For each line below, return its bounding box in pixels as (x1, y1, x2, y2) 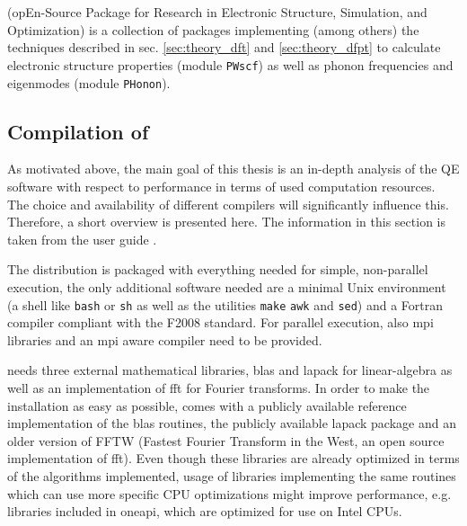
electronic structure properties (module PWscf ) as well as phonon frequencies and (7, 55, 454, 74)
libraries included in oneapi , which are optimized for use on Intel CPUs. (7, 502, 402, 521)
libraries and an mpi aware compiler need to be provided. (7, 330, 322, 349)
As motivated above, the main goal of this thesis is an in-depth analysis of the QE (7, 159, 460, 178)
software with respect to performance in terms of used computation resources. (7, 177, 436, 196)
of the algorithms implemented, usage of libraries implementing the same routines (7, 467, 456, 486)
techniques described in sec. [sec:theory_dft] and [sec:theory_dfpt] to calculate (7, 38, 441, 57)
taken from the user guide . (7, 229, 157, 248)
